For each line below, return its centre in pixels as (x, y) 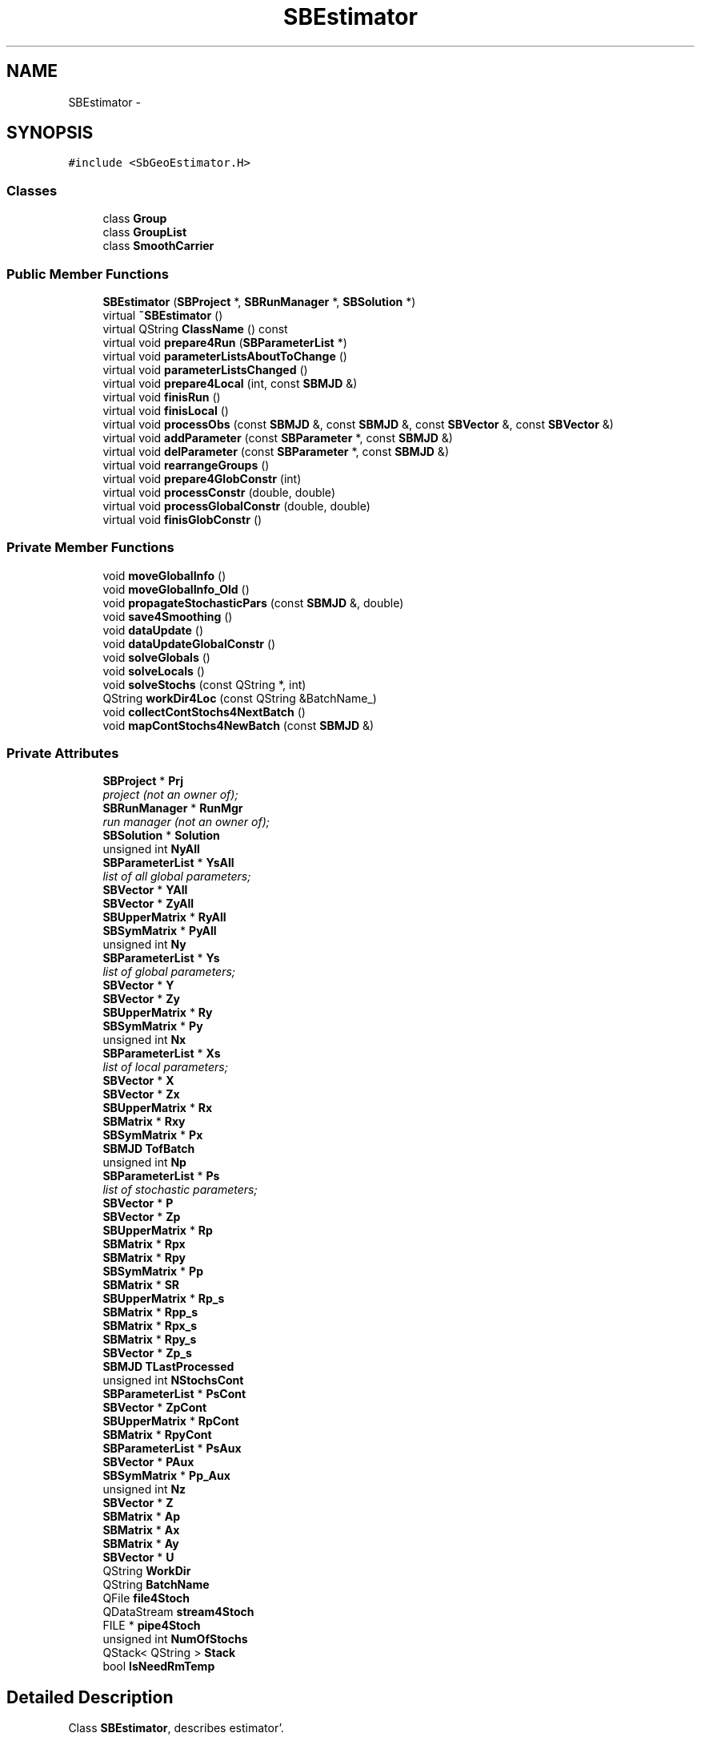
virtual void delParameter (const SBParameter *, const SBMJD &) (276, 451)
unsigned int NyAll (151, 849)
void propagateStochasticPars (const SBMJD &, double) (253, 602)
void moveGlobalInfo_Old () (176, 589)
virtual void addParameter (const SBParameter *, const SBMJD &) (278, 437)
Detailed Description (90, 1697)
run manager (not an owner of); (186, 822)
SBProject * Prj (143, 781)
